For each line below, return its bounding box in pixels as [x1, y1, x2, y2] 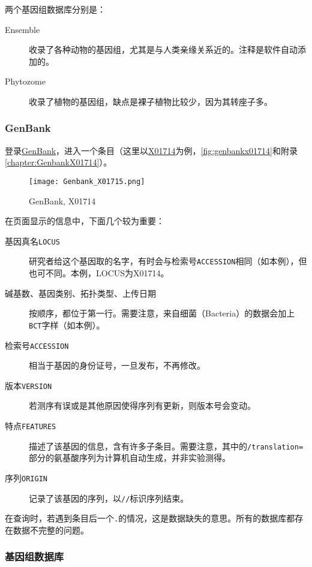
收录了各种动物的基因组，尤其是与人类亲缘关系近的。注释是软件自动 [29, 43, 298, 56]
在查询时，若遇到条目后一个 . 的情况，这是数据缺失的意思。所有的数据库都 [5, 512, 295, 524]
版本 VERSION [5, 379, 52, 391]
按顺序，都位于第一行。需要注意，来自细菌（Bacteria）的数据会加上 [29, 307, 295, 319]
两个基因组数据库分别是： [5, 3, 106, 15]
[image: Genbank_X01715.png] [29, 177, 145, 186]
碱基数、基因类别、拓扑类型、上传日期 [5, 286, 156, 299]
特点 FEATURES [5, 420, 56, 432]
